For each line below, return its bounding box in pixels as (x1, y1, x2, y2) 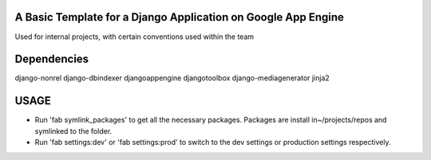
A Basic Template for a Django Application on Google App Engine (14, 10, 345, 24)
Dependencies (14, 53, 89, 66)
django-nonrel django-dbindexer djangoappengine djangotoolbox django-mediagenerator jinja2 (14, 73, 330, 83)
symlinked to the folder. (34, 126, 113, 135)
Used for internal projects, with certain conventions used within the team (14, 32, 255, 41)
